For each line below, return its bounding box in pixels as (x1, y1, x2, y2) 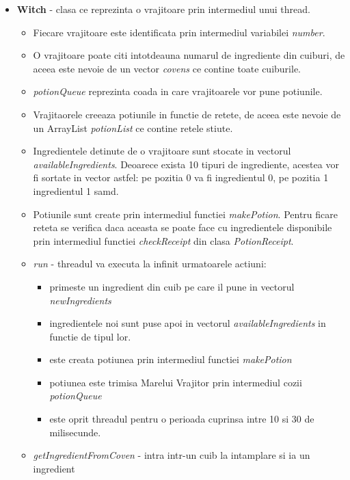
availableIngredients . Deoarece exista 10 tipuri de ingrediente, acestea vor (33, 157, 339, 171)
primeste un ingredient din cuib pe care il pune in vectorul (49, 279, 295, 293)
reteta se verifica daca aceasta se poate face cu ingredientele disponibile (33, 220, 332, 235)
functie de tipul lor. (49, 329, 131, 343)
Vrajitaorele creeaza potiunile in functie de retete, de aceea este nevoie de (33, 107, 341, 121)
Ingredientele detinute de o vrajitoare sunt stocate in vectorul (33, 144, 291, 158)
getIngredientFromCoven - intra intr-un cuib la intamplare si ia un (33, 448, 310, 462)
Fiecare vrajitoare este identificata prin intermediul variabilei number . (33, 25, 325, 39)
